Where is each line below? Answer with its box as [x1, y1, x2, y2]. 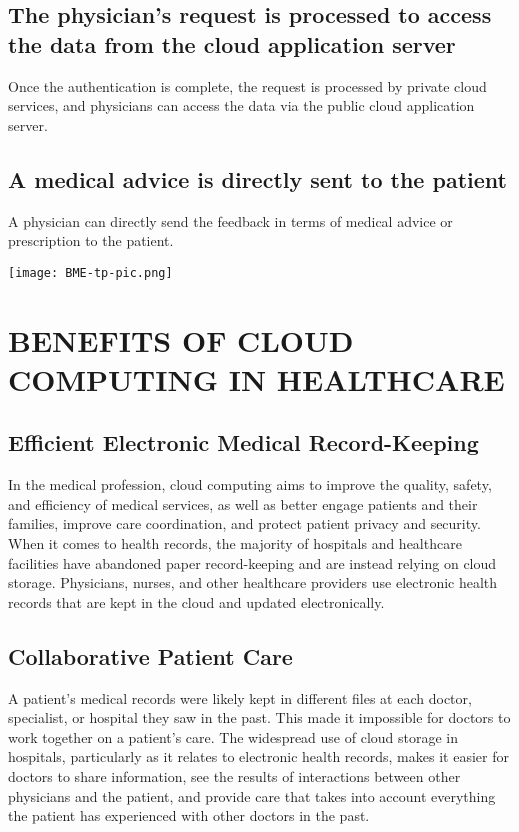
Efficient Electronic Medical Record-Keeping [8, 427, 479, 458]
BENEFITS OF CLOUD [8, 319, 354, 360]
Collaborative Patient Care [8, 640, 293, 671]
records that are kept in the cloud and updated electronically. [8, 591, 385, 612]
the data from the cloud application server [8, 28, 456, 59]
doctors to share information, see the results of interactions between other [8, 765, 461, 786]
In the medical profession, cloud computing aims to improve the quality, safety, [8, 474, 492, 495]
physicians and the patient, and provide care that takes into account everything [8, 785, 496, 806]
